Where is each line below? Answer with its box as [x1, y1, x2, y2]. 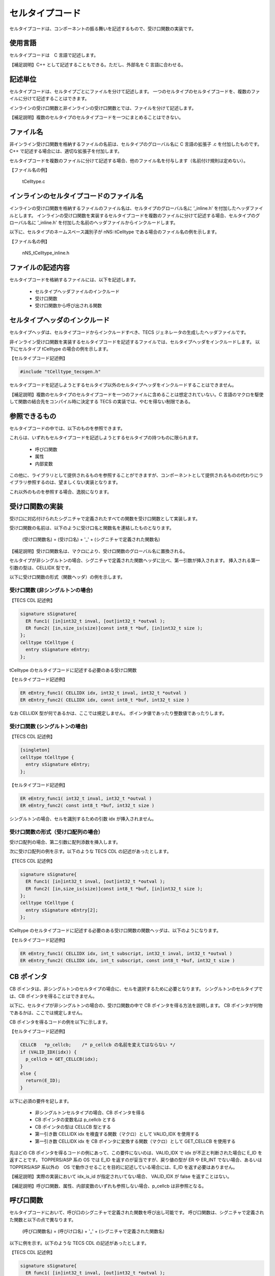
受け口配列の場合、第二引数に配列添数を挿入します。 [9, 839, 121, 845]
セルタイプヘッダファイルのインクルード [35, 288, 120, 295]
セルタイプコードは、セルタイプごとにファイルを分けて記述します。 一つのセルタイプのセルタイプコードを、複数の [9, 88, 252, 94]
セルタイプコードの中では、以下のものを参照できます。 [9, 425, 125, 431]
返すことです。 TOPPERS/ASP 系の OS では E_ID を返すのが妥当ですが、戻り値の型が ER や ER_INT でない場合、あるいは [9, 1157, 262, 1163]
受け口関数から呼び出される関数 [35, 303, 102, 309]
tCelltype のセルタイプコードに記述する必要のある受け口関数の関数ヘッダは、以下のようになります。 [9, 927, 221, 934]
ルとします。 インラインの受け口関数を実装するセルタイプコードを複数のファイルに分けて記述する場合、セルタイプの [9, 212, 256, 218]
